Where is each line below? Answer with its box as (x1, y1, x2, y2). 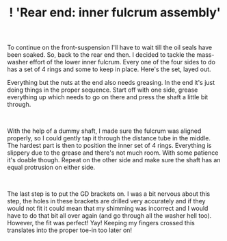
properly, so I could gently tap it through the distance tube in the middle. (7, 134, 211, 142)
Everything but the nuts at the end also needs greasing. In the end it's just (7, 79, 215, 87)
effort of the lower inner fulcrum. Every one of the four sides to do (29, 58, 215, 66)
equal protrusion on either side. (7, 163, 96, 172)
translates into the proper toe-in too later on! (7, 226, 132, 234)
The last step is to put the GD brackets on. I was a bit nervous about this (7, 190, 211, 198)
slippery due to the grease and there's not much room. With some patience (7, 149, 219, 157)
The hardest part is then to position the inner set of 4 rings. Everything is (7, 142, 212, 150)
